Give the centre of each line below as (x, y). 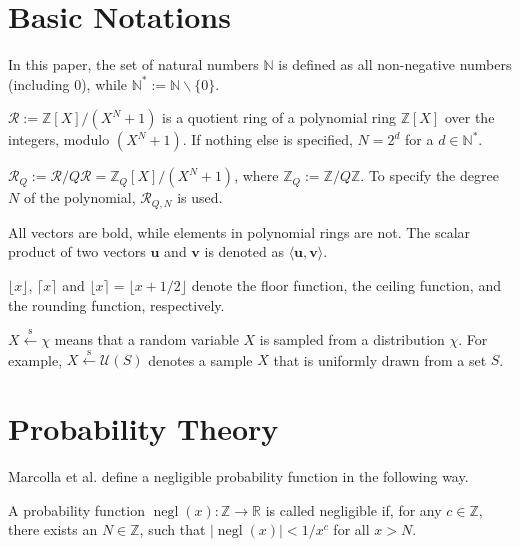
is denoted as (244, 251)
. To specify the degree (429, 175)
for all (351, 529)
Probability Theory (143, 428)
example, (35, 359)
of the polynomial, (79, 197)
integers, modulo (59, 139)
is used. (200, 197)
